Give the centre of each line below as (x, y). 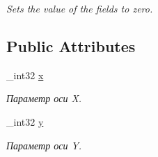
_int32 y (25, 121)
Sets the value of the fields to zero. (80, 8)
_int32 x (25, 75)
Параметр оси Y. (44, 145)
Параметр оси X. (44, 98)
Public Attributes (71, 46)
